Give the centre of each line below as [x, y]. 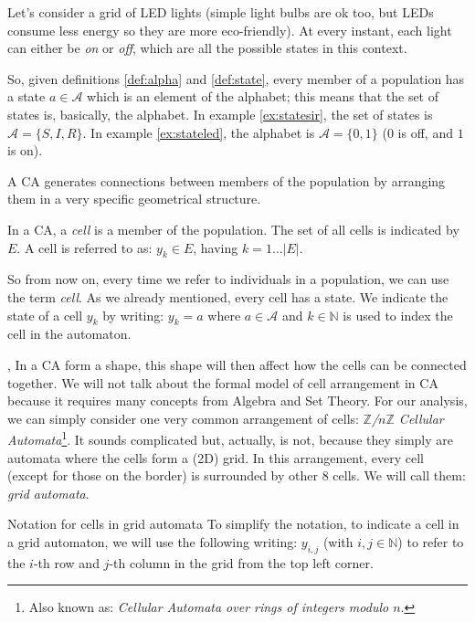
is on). [25, 150]
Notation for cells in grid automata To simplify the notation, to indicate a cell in [233, 524]
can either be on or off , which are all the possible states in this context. [207, 48]
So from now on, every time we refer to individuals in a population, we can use [228, 279]
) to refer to [431, 541]
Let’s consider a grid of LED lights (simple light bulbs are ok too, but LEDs [221, 12]
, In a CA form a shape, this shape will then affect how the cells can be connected [237, 364]
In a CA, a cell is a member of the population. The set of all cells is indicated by [233, 229]
